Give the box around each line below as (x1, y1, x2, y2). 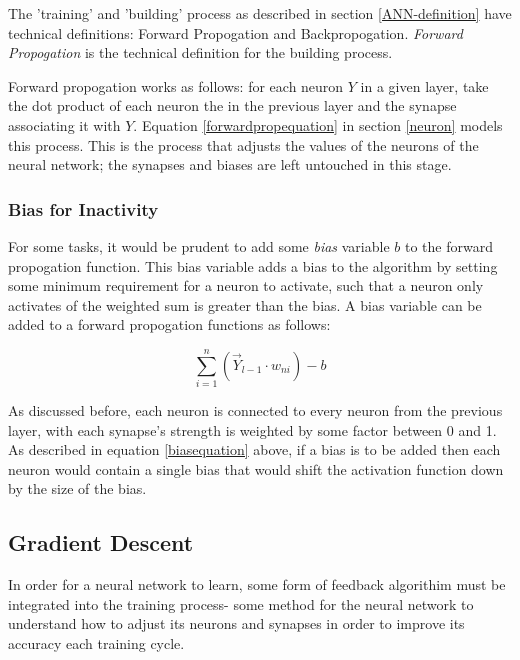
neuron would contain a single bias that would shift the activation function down (8, 458, 504, 479)
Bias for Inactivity (8, 196, 159, 221)
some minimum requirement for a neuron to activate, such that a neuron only (8, 275, 484, 296)
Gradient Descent (8, 527, 194, 558)
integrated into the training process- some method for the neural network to (8, 593, 474, 614)
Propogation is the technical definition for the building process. (8, 42, 393, 63)
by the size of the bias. (8, 478, 147, 499)
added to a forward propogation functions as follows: (8, 314, 331, 335)
